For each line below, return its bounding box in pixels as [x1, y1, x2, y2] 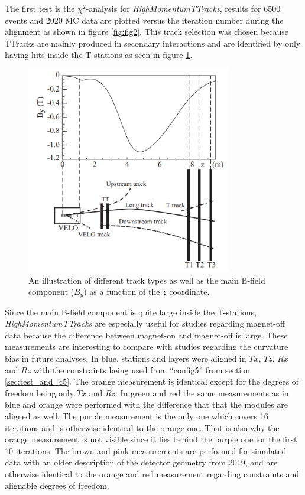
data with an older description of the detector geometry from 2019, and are [5, 456, 278, 468]
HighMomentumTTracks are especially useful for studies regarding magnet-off [5, 317, 285, 330]
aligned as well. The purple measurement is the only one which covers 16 [5, 409, 268, 422]
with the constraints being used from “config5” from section [34, 363, 251, 376]
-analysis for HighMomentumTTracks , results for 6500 [86, 2, 281, 14]
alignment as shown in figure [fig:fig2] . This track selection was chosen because [5, 25, 289, 38]
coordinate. [169, 285, 210, 298]
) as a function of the [83, 285, 160, 298]
